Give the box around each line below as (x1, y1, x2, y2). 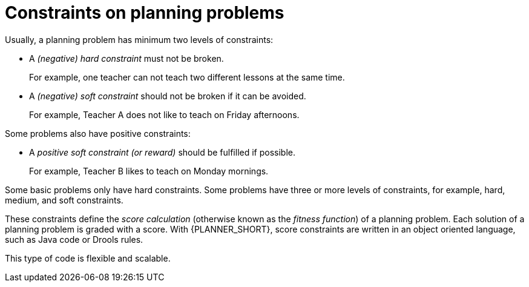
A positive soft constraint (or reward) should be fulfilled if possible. (29, 147, 295, 157)
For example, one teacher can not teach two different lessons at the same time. (29, 71, 345, 82)
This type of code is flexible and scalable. (5, 252, 171, 263)
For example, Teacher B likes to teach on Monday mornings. (29, 165, 269, 176)
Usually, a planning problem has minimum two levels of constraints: (5, 34, 274, 45)
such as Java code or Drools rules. (5, 234, 143, 245)
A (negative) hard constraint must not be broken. (29, 53, 224, 64)
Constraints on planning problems (5, 2, 284, 23)
